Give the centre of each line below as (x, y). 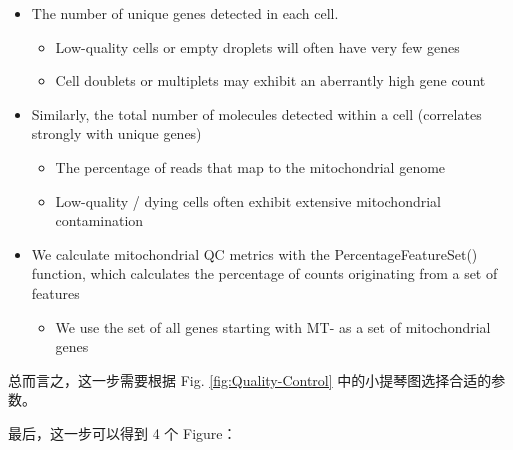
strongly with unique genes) (116, 133)
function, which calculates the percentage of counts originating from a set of (264, 273)
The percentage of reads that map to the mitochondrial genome (250, 166)
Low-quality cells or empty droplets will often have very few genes (257, 46)
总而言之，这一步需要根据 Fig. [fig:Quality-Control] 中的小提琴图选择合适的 (250, 379)
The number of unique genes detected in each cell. (185, 13)
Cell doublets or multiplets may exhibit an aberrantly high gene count (270, 80)
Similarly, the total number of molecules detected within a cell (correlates (256, 113)
